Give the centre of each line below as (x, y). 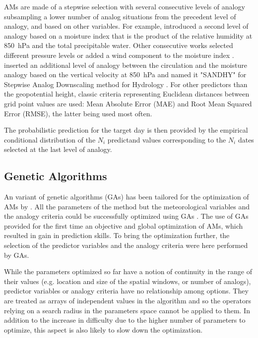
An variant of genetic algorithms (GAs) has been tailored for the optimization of (127, 197)
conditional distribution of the (50, 139)
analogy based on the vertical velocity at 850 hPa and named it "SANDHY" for (125, 74)
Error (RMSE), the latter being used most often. (78, 113)
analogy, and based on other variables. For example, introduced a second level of (126, 26)
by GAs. (17, 255)
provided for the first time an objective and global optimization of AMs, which (124, 225)
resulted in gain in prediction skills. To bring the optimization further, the (117, 235)
